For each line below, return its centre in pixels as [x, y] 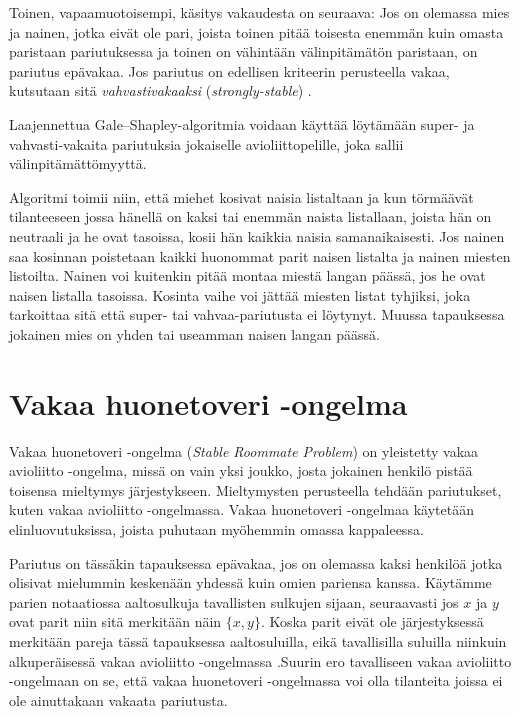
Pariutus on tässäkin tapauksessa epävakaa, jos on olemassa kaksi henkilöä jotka [256, 562]
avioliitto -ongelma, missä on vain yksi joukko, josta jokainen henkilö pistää [241, 470]
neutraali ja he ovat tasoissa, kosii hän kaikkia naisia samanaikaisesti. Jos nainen [257, 235]
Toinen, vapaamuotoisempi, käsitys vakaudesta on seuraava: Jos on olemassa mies [259, 12]
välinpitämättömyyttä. [78, 163]
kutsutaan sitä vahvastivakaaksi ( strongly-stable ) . [160, 90]
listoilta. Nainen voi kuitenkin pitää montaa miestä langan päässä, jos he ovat [247, 275]
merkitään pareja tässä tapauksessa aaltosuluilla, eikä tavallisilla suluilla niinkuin [258, 640]
